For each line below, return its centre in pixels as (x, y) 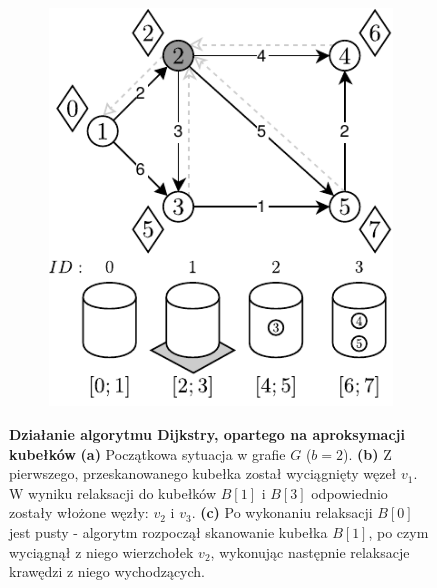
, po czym (398, 532)
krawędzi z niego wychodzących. (107, 571)
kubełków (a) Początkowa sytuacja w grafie (147, 453)
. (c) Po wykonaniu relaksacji (282, 512)
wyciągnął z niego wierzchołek (101, 551)
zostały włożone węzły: (79, 512)
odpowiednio (349, 492)
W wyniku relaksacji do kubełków (113, 492)
